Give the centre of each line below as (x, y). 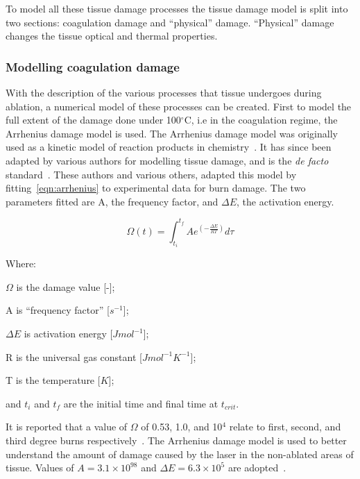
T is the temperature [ (53, 380)
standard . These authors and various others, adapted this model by (151, 174)
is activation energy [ (68, 334)
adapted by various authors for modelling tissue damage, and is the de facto (167, 160)
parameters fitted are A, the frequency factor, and (112, 201)
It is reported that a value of (67, 427)
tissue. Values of (40, 468)
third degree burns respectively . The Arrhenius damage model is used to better (176, 440)
